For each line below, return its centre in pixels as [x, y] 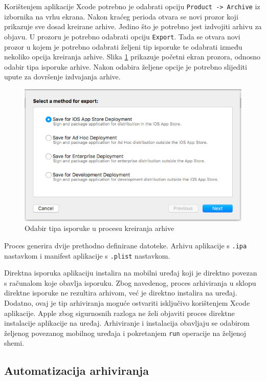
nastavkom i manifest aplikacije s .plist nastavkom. [87, 255]
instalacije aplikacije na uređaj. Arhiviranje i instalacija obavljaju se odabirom [127, 323]
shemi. [14, 343]
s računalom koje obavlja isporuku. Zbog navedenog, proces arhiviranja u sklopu [130, 282]
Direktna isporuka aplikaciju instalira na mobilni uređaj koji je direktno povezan [131, 273]
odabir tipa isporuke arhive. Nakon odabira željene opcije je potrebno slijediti [126, 66]
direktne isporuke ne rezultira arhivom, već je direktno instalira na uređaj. [121, 293]
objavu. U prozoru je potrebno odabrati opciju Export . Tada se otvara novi [122, 36]
